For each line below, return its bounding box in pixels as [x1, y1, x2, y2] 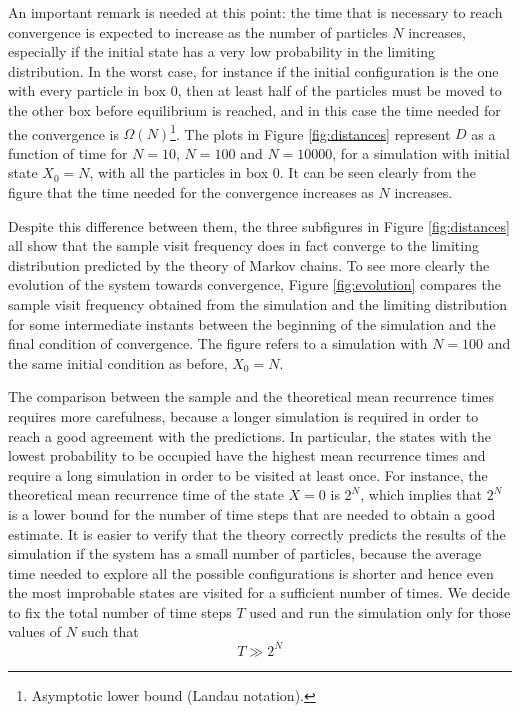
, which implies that [360, 484, 483, 505]
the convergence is [8, 123, 119, 144]
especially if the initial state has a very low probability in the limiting [8, 41, 435, 62]
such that [81, 621, 139, 642]
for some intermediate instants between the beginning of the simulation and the [8, 313, 496, 334]
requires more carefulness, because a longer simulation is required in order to [8, 405, 479, 426]
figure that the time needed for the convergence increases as [8, 182, 374, 202]
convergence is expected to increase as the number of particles [8, 21, 388, 42]
